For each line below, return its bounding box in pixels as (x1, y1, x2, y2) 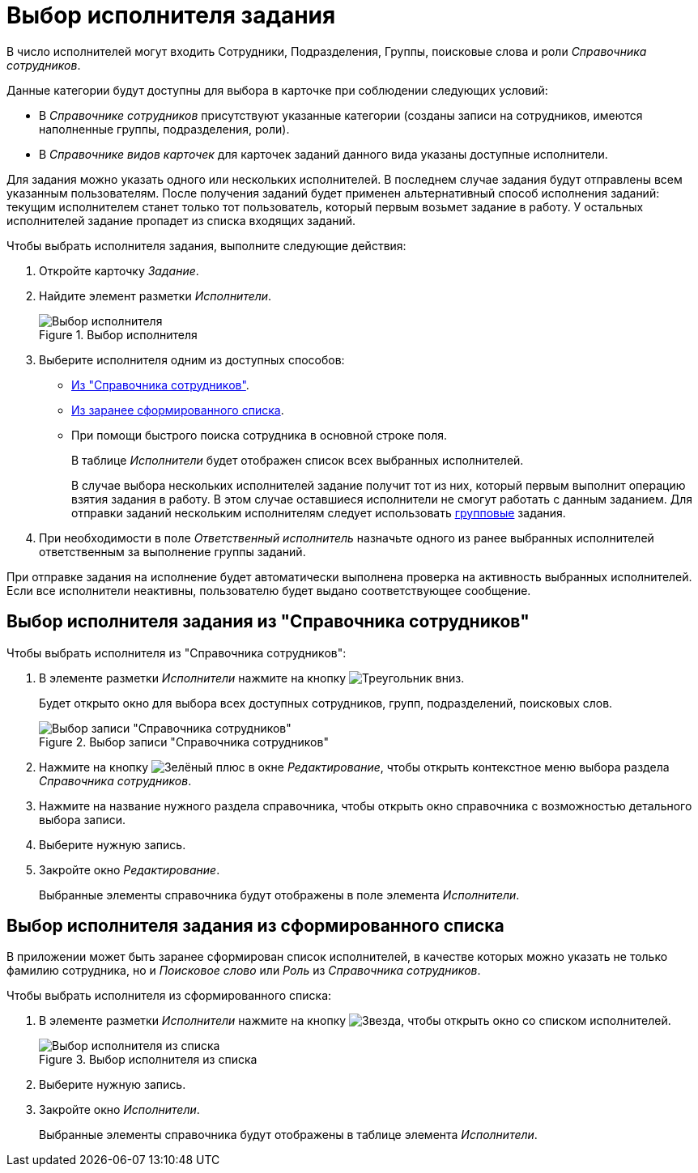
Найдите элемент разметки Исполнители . (39, 288, 272, 303)
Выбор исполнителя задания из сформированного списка (6, 916, 504, 937)
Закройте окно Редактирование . (39, 862, 220, 877)
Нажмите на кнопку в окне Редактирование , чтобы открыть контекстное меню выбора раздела (39, 759, 670, 774)
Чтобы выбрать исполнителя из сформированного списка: (6, 988, 332, 1003)
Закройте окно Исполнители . (39, 1103, 200, 1117)
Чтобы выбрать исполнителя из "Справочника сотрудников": (6, 645, 347, 660)
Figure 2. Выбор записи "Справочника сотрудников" (39, 734, 329, 749)
